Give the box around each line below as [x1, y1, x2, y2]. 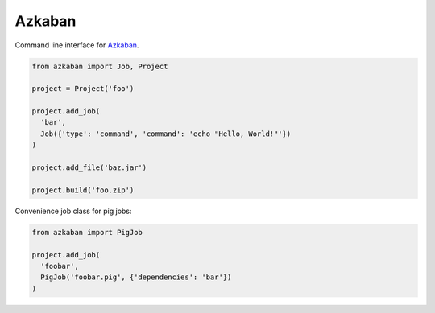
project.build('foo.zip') [31, 185, 135, 195]
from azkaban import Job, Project [31, 61, 168, 71]
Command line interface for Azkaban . [14, 40, 139, 50]
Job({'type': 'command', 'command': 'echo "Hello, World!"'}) [40, 129, 292, 138]
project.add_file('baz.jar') [31, 163, 147, 172]
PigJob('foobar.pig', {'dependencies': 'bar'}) [40, 273, 232, 282]
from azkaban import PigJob [31, 228, 143, 237]
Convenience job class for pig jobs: [14, 206, 132, 216]
